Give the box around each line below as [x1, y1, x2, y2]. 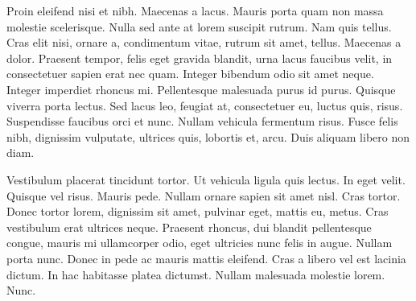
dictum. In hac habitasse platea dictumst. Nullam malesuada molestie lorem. [6, 266, 385, 282]
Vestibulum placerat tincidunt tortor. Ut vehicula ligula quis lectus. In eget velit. [6, 171, 406, 188]
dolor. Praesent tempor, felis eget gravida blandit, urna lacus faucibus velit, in [6, 49, 393, 66]
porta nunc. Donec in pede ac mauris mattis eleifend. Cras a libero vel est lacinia [6, 249, 406, 266]
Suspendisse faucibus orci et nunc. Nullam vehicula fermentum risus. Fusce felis [6, 113, 398, 130]
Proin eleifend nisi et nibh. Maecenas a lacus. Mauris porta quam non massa [6, 2, 384, 19]
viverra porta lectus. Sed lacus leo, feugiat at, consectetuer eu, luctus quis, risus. [6, 97, 403, 113]
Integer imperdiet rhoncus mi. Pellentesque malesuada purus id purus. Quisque [6, 80, 396, 97]
